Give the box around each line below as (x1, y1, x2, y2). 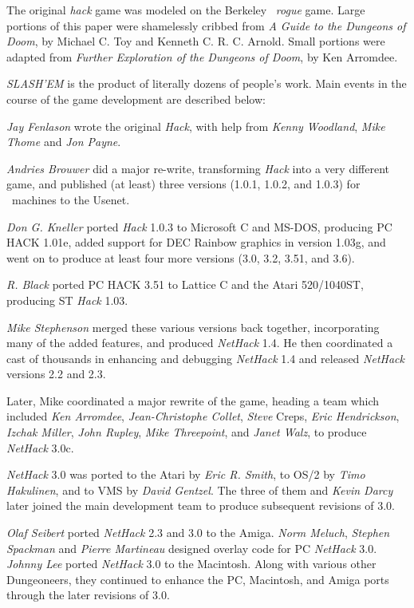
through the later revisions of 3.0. (6, 586, 170, 603)
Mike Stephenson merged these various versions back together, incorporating (6, 318, 380, 335)
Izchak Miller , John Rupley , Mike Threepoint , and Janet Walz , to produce (6, 424, 367, 440)
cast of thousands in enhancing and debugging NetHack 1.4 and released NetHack (6, 349, 404, 366)
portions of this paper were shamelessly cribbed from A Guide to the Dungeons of (6, 17, 406, 34)
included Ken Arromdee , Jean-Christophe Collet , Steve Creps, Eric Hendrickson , (6, 408, 400, 424)
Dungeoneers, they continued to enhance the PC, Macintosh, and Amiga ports (6, 570, 389, 587)
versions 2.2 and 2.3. (6, 365, 106, 382)
